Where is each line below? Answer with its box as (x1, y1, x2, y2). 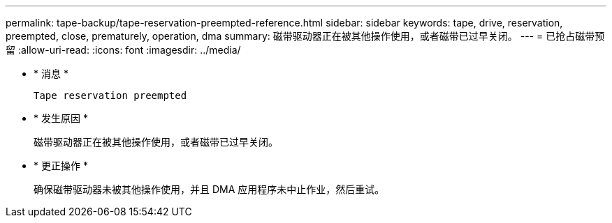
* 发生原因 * (34, 112, 88, 124)
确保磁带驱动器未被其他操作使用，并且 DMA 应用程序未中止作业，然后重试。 (34, 183, 385, 195)
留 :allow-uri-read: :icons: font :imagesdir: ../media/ (6, 44, 241, 56)
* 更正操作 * (34, 160, 88, 171)
